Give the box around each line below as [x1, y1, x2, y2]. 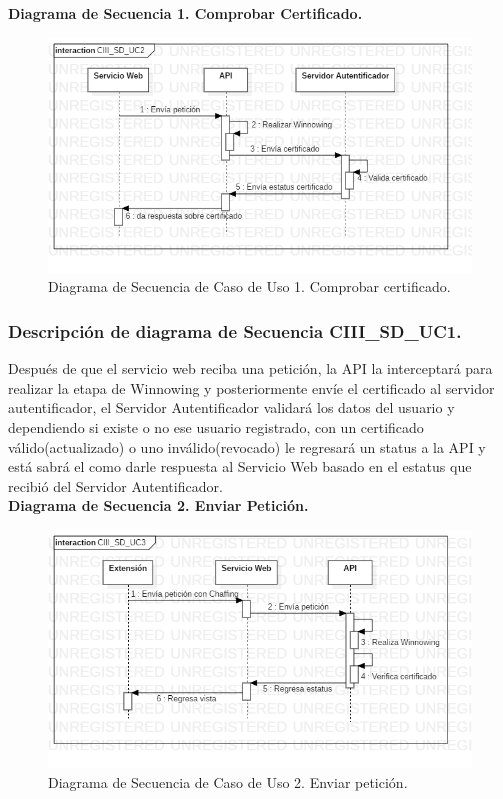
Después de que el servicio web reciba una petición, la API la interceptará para [8, 358, 493, 379]
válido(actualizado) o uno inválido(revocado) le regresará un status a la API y [8, 436, 486, 457]
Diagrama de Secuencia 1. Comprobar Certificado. [8, 3, 363, 23]
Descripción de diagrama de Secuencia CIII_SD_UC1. [8, 318, 462, 343]
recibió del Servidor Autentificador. [8, 475, 223, 496]
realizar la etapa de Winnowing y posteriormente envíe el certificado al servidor [8, 377, 495, 398]
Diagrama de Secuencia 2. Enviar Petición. [8, 495, 309, 516]
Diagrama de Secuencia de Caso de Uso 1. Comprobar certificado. [48, 276, 451, 297]
